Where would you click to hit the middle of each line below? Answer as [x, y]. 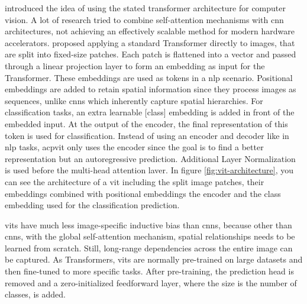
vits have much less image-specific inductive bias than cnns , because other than [148, 224]
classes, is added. [35, 294]
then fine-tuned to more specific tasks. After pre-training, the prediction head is [149, 271]
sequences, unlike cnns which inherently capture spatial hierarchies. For [134, 100]
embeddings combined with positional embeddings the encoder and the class [143, 193]
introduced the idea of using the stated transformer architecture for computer [146, 8]
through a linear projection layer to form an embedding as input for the [135, 65]
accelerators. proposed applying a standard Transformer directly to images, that [150, 42]
